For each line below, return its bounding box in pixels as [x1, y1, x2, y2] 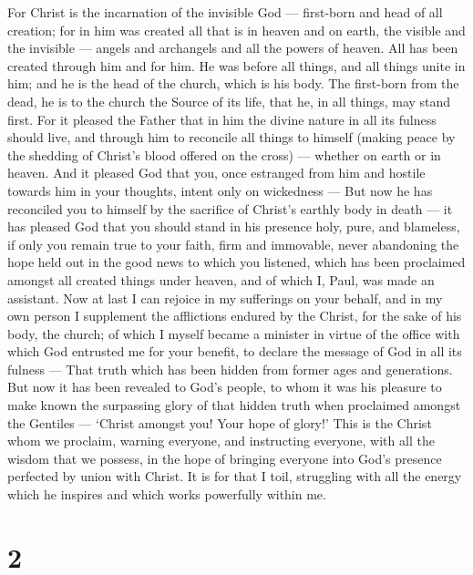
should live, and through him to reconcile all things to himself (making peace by [7, 128, 456, 147]
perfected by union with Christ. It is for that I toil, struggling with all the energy [7, 467, 462, 486]
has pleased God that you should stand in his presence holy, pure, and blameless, [7, 217, 460, 236]
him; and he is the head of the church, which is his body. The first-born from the [7, 74, 459, 93]
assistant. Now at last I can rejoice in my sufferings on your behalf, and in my [7, 288, 443, 307]
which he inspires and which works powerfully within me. [7, 485, 326, 504]
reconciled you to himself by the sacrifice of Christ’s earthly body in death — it [7, 199, 453, 218]
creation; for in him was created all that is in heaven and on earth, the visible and [7, 20, 466, 39]
